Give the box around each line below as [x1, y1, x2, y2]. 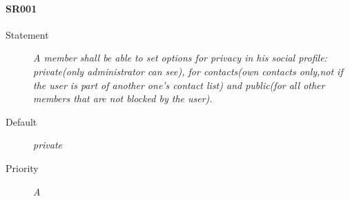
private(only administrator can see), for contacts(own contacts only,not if [33, 64, 343, 78]
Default [6, 114, 37, 128]
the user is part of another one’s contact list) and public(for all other [33, 77, 325, 92]
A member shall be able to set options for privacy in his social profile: [33, 50, 327, 65]
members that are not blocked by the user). [33, 91, 213, 106]
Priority [6, 160, 39, 175]
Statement [6, 27, 49, 41]
